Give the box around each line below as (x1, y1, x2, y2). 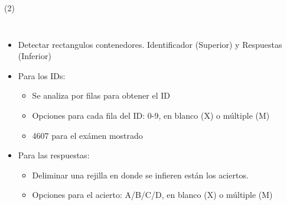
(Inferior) (18, 50, 51, 62)
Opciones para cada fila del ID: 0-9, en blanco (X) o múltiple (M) (32, 109, 270, 121)
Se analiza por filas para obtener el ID (32, 89, 170, 102)
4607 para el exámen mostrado (32, 129, 143, 141)
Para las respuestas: (18, 149, 90, 161)
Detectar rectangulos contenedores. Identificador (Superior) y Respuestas (18, 38, 282, 50)
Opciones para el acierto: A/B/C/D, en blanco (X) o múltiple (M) (32, 188, 273, 201)
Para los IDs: (18, 69, 66, 82)
